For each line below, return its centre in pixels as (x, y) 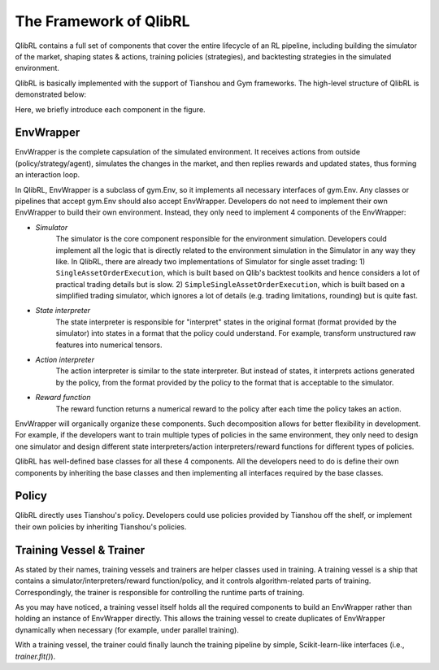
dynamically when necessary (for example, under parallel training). (127, 629)
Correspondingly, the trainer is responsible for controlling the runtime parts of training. (160, 592)
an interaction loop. (48, 175)
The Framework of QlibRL (102, 21)
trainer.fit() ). (35, 656)
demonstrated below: (51, 94)
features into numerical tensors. (109, 345)
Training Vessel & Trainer (80, 550)
